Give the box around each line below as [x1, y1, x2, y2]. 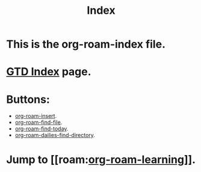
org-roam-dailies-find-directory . [14, 132, 95, 139]
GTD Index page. [6, 65, 91, 79]
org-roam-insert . [14, 112, 57, 120]
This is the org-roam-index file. [6, 37, 165, 51]
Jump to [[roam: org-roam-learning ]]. [6, 153, 196, 166]
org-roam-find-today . [14, 125, 69, 132]
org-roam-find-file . [14, 118, 63, 126]
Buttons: [6, 93, 50, 106]
